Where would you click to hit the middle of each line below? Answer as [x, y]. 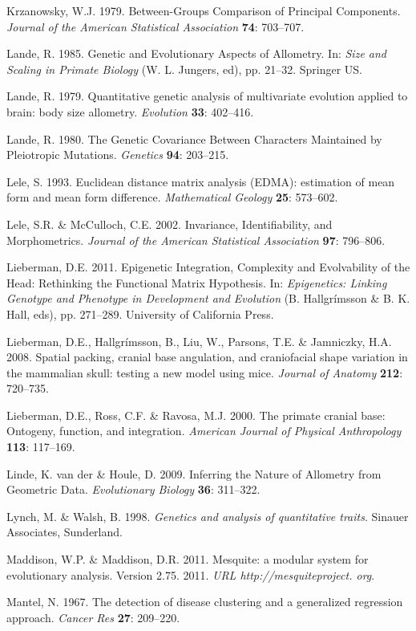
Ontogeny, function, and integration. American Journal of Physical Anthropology [204, 431]
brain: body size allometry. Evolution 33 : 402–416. [130, 111]
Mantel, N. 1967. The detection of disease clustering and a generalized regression [205, 602]
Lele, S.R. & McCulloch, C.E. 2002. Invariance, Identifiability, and [170, 224]
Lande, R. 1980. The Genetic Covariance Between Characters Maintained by [194, 138]
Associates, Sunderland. [65, 532]
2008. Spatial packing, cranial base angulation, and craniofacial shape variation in [207, 357]
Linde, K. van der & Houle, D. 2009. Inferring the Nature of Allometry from [194, 473]
